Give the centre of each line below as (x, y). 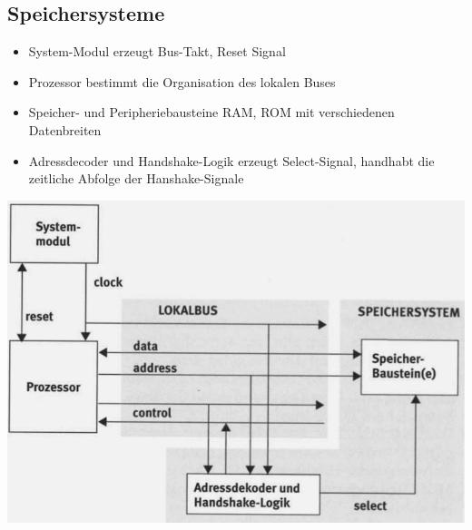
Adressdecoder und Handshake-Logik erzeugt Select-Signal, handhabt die (231, 160)
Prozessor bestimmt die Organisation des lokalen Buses (182, 81)
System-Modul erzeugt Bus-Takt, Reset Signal (157, 51)
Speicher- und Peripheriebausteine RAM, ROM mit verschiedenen (211, 112)
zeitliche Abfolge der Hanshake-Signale (136, 178)
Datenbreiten (65, 129)
